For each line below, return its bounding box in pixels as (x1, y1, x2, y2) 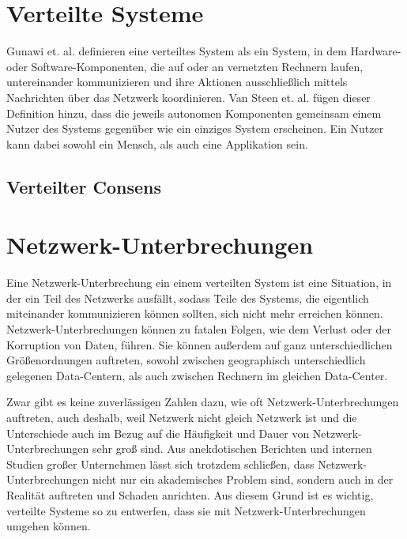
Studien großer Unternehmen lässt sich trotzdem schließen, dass (6, 455, 315, 472)
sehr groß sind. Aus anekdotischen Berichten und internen (92, 440, 372, 457)
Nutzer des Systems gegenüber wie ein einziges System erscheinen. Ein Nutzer (6, 120, 384, 137)
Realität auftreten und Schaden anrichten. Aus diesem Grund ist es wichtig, (6, 486, 374, 503)
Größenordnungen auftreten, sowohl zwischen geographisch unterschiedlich (6, 352, 366, 368)
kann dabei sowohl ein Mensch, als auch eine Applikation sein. (6, 135, 308, 152)
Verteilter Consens (6, 174, 162, 198)
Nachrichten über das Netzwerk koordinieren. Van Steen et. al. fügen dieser (6, 89, 371, 105)
